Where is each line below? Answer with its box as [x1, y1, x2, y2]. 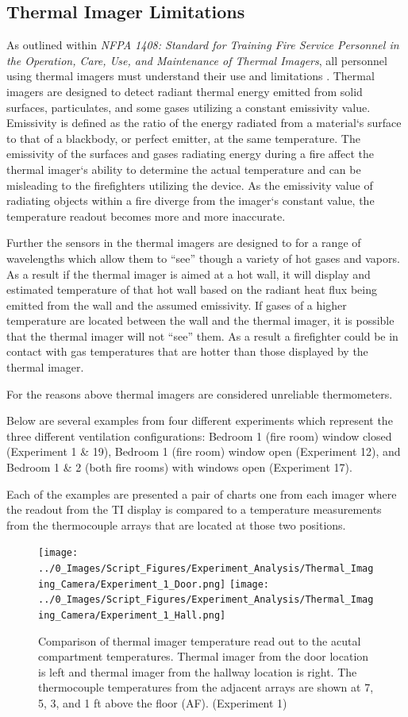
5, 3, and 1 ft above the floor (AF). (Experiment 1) [38, 695, 287, 711]
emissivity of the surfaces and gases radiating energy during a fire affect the [6, 145, 375, 162]
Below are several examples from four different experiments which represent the [6, 412, 393, 429]
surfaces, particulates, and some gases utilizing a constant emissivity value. [6, 98, 371, 115]
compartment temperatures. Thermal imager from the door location [38, 648, 369, 665]
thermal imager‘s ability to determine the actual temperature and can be [6, 160, 361, 177]
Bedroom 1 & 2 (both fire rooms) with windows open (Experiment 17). [6, 459, 352, 476]
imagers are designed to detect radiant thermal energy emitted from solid [6, 83, 363, 99]
